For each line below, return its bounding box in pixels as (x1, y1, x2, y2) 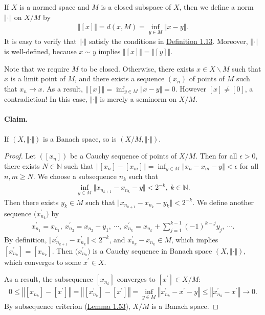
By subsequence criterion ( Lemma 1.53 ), (4, 301, 130, 311)
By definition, (4, 234, 47, 244)
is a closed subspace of (101, 2, 171, 12)
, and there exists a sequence (74, 73, 165, 84)
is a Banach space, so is (43, 133, 117, 144)
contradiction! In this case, (4, 94, 87, 104)
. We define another (192, 196, 254, 207)
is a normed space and (19, 2, 90, 12)
